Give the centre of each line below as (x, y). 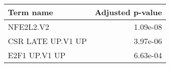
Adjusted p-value (128, 12)
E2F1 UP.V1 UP (37, 55)
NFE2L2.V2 (29, 27)
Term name (31, 12)
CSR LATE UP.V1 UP (48, 41)
